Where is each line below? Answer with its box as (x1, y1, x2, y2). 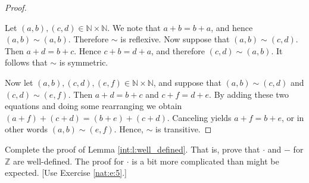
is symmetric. (59, 56, 108, 69)
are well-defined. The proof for (13, 154, 124, 167)
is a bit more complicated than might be (132, 154, 279, 167)
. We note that (107, 21, 161, 33)
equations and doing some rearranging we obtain (5, 100, 182, 112)
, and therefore (151, 44, 205, 57)
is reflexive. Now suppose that (120, 33, 230, 45)
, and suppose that (153, 76, 221, 88)
